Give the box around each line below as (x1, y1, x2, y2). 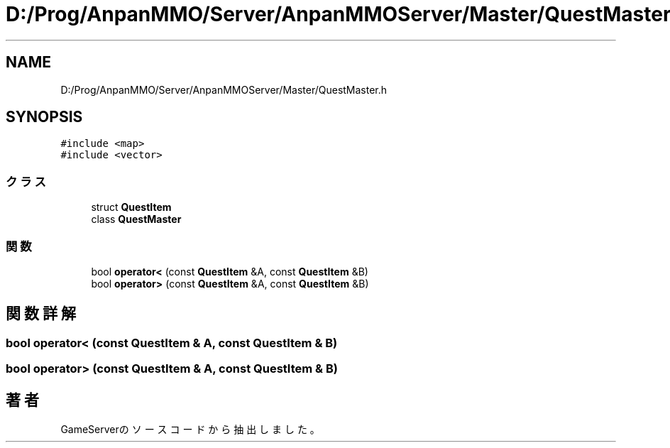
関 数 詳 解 (6, 305, 76, 323)
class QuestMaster (91, 213, 182, 226)
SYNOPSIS (6, 108, 83, 126)
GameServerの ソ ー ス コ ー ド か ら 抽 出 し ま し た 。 (60, 423, 320, 435)
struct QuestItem (91, 201, 172, 214)
